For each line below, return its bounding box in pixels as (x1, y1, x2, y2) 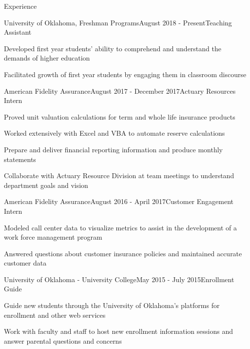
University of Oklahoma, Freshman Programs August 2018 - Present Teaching (4, 17, 232, 27)
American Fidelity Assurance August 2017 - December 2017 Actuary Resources (4, 85, 236, 96)
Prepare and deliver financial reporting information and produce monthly (4, 144, 223, 154)
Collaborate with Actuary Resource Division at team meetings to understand (4, 170, 234, 181)
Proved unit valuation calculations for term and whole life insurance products (4, 111, 235, 122)
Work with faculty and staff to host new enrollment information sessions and (4, 326, 233, 336)
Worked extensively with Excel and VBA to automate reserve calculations (4, 128, 225, 138)
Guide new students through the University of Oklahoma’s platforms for (4, 300, 220, 310)
